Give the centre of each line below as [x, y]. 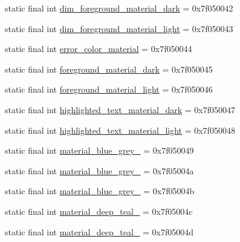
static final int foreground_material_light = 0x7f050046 [109, 89]
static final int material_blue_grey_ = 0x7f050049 [99, 150]
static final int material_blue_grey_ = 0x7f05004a [99, 170]
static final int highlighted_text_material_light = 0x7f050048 [120, 130]
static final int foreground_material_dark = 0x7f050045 [109, 69]
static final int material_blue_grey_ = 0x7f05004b [100, 191]
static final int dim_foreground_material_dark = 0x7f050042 [119, 8]
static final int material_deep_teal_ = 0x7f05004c [99, 211]
